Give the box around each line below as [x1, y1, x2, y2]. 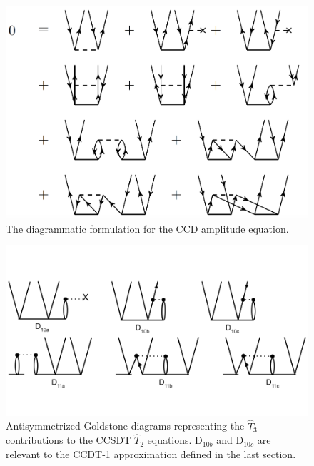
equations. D [147, 432, 203, 447]
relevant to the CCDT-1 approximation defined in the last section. [6, 446, 296, 461]
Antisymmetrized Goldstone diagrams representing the [6, 418, 245, 433]
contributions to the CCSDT [6, 432, 131, 447]
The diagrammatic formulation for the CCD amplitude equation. [6, 221, 289, 235]
